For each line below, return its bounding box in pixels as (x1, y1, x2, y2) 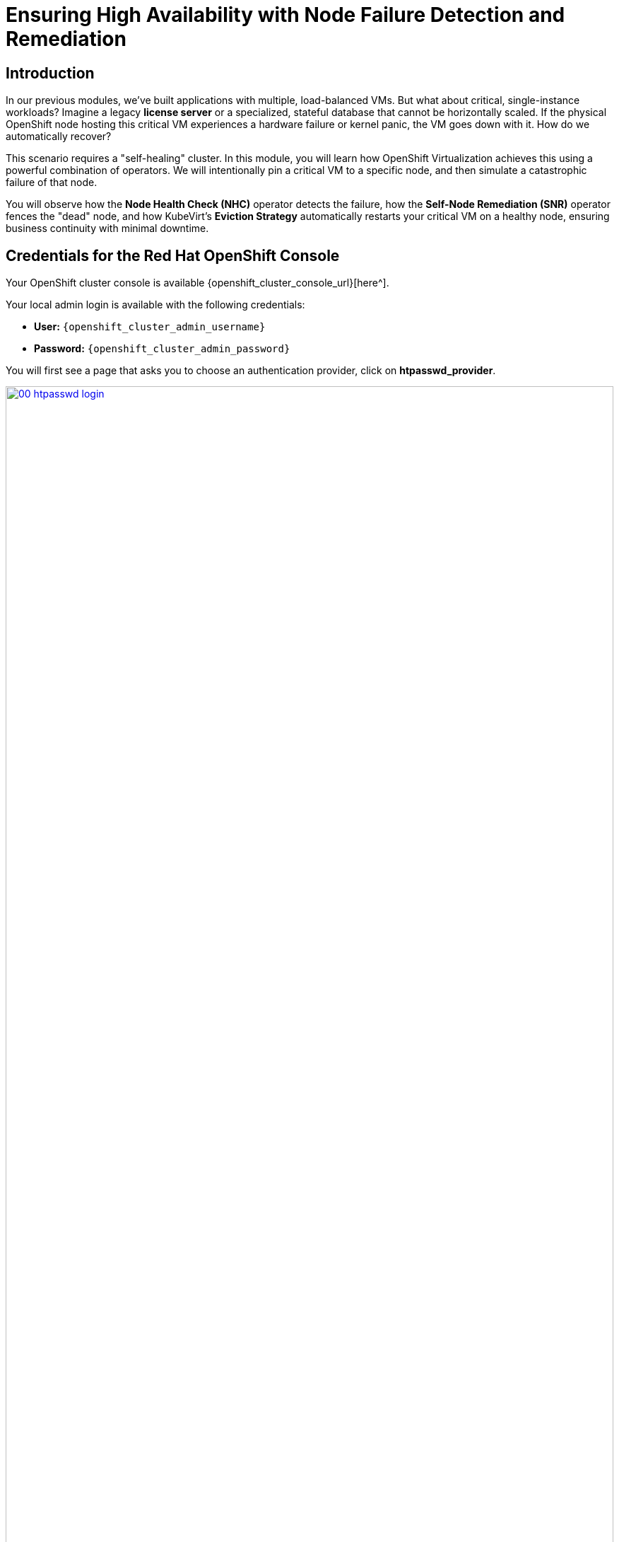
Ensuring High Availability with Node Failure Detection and (6, 3, 565, 27)
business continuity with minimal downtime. (6, 222, 209, 235)
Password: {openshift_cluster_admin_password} (34, 342, 290, 355)
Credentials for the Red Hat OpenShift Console (6, 246, 340, 265)
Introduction (6, 64, 95, 82)
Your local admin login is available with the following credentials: (6, 298, 305, 311)
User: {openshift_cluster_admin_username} (34, 320, 266, 333)
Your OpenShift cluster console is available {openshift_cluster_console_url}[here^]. (6, 277, 389, 289)
